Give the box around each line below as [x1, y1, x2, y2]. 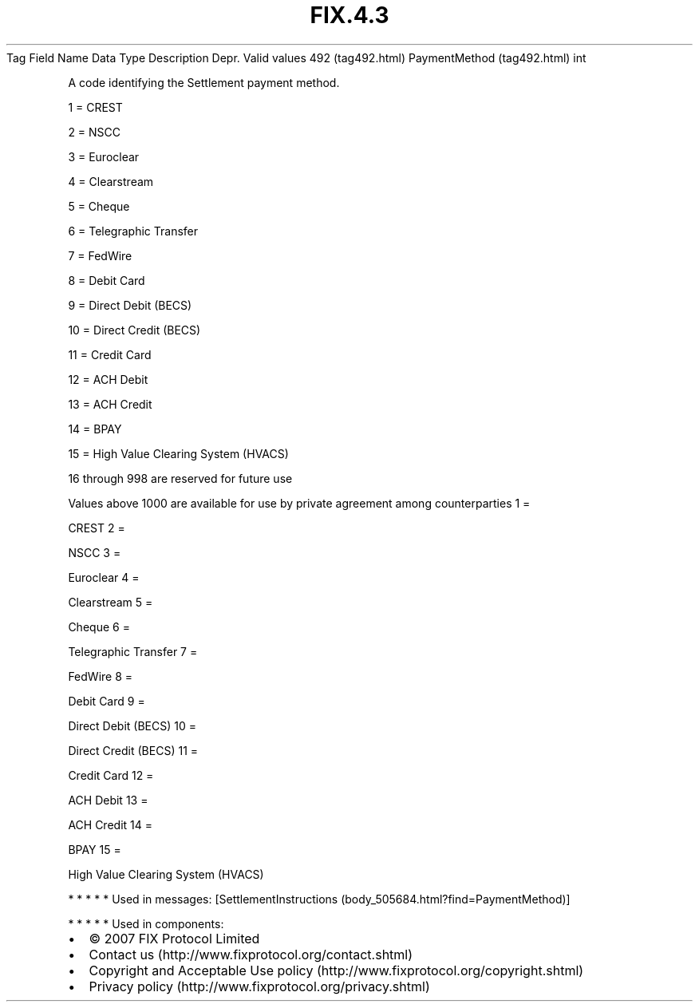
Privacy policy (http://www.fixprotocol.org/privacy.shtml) [89, 978, 430, 994]
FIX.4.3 [310, 2, 389, 29]
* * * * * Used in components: [68, 916, 224, 931]
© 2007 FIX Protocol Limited [89, 930, 260, 947]
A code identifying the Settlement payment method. [68, 75, 340, 89]
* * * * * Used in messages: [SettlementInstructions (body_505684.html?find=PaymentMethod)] [68, 891, 571, 906]
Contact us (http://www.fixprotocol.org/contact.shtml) [89, 946, 413, 963]
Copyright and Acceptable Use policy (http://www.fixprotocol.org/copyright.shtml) [89, 962, 584, 978]
